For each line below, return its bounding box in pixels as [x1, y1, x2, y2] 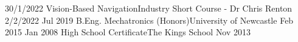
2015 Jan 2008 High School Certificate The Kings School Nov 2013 [5, 26, 251, 38]
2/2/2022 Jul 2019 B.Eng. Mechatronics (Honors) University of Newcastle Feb [5, 13, 294, 26]
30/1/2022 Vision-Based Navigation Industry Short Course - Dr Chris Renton [5, 2, 293, 14]
